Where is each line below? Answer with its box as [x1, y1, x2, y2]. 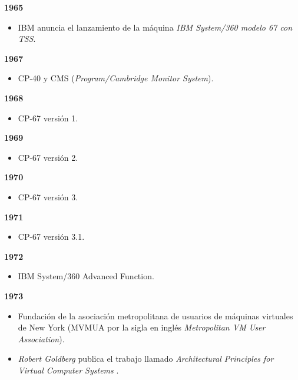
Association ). [18, 332, 65, 345]
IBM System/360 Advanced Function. [18, 270, 154, 282]
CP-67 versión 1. [18, 111, 78, 124]
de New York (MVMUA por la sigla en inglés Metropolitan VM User [18, 321, 266, 333]
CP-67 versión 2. [18, 151, 78, 163]
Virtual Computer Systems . [18, 364, 119, 376]
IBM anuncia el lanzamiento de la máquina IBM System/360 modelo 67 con [18, 21, 293, 33]
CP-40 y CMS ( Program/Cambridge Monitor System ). [18, 72, 214, 84]
